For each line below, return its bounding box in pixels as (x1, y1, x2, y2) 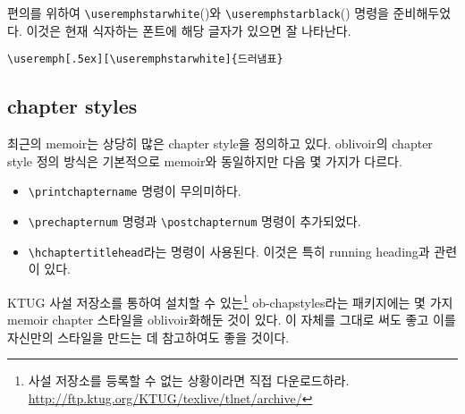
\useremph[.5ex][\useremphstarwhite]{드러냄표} (7, 53, 283, 66)
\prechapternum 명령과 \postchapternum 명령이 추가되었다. (28, 211, 361, 230)
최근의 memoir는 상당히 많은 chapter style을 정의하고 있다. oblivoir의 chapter (7, 134, 433, 153)
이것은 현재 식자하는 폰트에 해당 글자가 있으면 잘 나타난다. (26, 21, 351, 39)
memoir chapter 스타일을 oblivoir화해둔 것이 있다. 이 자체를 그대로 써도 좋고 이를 (7, 310, 456, 329)
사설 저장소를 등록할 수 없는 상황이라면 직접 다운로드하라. (28, 371, 350, 390)
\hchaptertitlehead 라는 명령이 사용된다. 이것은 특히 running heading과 (28, 241, 430, 260)
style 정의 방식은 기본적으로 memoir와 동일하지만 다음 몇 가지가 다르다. (7, 151, 402, 170)
